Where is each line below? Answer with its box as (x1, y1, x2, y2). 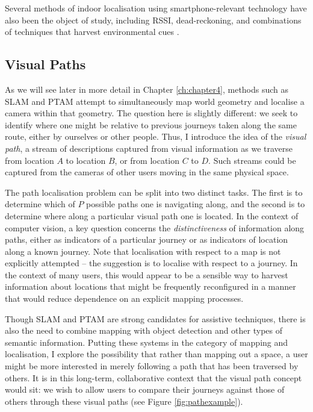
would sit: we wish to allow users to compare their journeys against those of (5, 383, 285, 396)
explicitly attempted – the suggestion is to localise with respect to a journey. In (5, 257, 298, 269)
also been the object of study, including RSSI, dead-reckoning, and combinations (5, 13, 302, 26)
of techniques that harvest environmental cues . (5, 25, 179, 38)
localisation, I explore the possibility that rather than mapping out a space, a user (5, 348, 308, 360)
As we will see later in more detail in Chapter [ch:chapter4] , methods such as (5, 83, 289, 95)
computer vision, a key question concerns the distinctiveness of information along (5, 221, 305, 234)
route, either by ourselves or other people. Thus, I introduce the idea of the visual (5, 130, 306, 143)
